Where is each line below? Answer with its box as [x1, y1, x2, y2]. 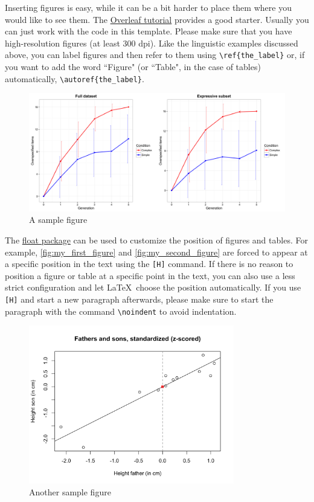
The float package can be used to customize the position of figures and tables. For [5, 233, 308, 246]
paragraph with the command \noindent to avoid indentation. [5, 304, 237, 317]
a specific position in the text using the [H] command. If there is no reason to [5, 257, 293, 270]
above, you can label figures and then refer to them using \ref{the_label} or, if [5, 48, 305, 61]
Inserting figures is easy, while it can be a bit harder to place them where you [5, 1, 292, 13]
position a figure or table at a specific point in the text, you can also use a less [5, 269, 295, 282]
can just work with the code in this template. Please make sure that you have [5, 25, 292, 37]
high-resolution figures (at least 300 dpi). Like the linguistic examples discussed [5, 36, 298, 49]
